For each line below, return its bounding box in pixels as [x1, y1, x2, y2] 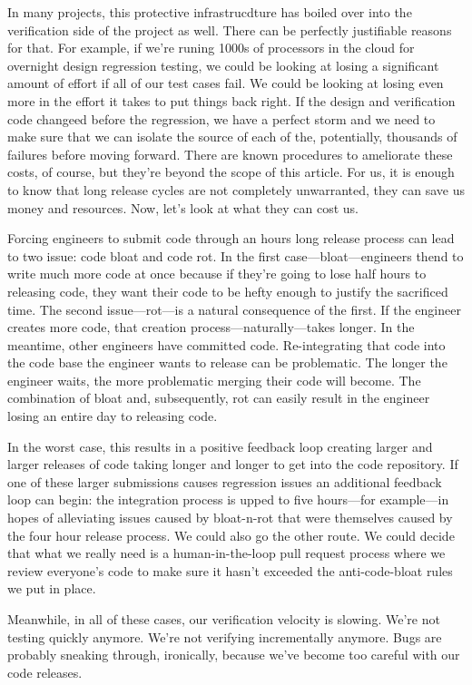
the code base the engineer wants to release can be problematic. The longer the [7, 353, 447, 372]
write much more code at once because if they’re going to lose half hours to [7, 264, 427, 283]
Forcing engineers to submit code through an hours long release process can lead [7, 229, 455, 248]
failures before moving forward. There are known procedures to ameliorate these [7, 144, 453, 163]
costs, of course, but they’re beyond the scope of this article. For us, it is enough [7, 162, 455, 181]
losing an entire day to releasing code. [7, 406, 218, 426]
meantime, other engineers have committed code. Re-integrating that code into [7, 335, 446, 354]
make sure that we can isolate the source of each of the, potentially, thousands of [7, 127, 457, 146]
